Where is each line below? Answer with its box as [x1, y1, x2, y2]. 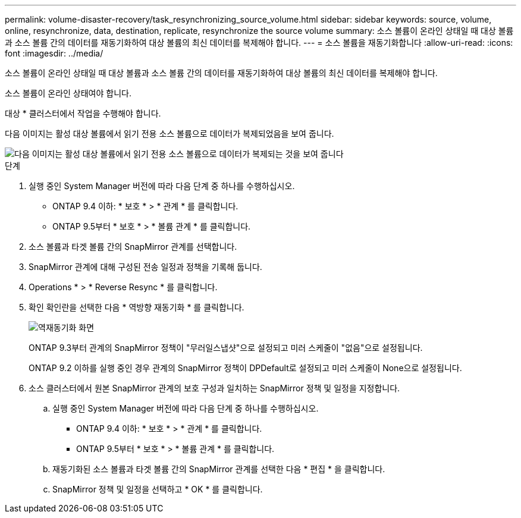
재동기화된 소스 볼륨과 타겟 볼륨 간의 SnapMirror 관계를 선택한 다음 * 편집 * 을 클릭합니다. [52, 464, 385, 474]
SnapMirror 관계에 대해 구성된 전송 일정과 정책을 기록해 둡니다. [29, 262, 262, 272]
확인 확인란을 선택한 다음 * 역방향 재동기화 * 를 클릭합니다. [29, 302, 244, 312]
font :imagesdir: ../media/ [5, 48, 103, 58]
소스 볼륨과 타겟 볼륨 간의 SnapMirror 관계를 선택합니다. [29, 241, 237, 252]
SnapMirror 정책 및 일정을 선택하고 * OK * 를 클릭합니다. [52, 484, 263, 494]
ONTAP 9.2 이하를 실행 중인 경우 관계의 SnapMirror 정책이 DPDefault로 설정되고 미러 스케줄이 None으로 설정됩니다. [29, 363, 462, 373]
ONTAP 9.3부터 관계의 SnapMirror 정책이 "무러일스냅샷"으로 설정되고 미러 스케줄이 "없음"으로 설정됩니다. [29, 343, 423, 353]
